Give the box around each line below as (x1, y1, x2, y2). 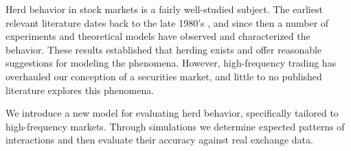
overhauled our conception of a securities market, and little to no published (5, 69, 322, 83)
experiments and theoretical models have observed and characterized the (5, 29, 310, 43)
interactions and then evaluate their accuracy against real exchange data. (5, 132, 313, 147)
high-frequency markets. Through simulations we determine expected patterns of (5, 119, 345, 133)
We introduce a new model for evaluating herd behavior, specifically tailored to (5, 106, 339, 120)
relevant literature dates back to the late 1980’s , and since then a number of (5, 15, 329, 30)
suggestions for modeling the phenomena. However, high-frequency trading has (5, 56, 337, 70)
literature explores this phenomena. (5, 82, 155, 97)
